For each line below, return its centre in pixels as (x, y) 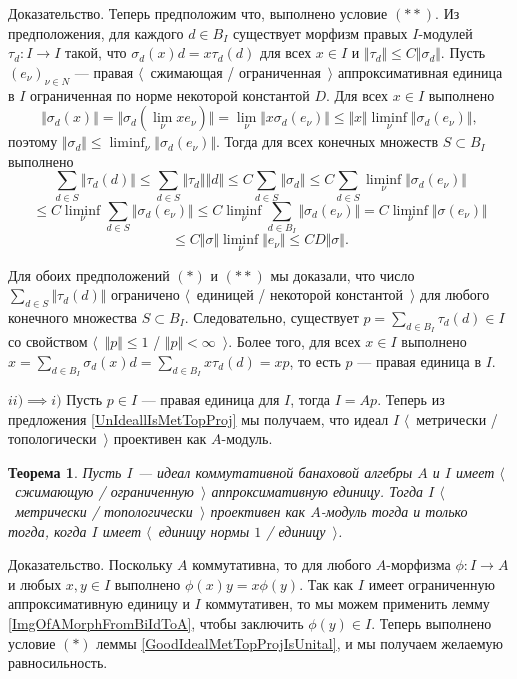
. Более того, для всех (294, 341)
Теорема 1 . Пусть (65, 471)
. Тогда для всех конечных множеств (327, 141)
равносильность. (58, 662)
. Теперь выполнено (431, 622)
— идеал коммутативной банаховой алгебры (275, 471)
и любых (35, 583)
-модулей (445, 32)
